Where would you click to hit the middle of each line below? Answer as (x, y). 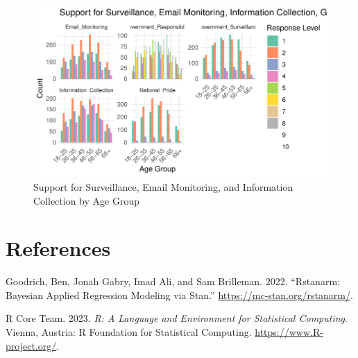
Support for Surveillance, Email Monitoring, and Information (163, 186)
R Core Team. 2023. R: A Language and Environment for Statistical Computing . (177, 318)
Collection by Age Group (86, 200)
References (58, 248)
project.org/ (31, 345)
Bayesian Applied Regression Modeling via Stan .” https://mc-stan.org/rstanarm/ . (179, 295)
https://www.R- (289, 332)
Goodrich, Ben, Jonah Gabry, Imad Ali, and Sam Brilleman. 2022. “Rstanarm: (173, 281)
